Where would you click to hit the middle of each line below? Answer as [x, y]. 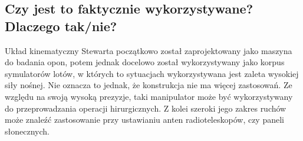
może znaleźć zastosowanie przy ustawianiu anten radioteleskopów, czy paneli [144, 120]
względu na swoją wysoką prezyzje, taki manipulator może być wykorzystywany [149, 96]
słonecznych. [27, 131]
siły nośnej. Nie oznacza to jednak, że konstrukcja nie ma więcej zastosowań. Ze [149, 85]
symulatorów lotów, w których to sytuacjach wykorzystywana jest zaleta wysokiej [152, 73]
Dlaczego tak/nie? [61, 26]
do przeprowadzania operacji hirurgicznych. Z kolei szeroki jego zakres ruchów [146, 108]
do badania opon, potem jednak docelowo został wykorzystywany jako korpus [145, 62]
